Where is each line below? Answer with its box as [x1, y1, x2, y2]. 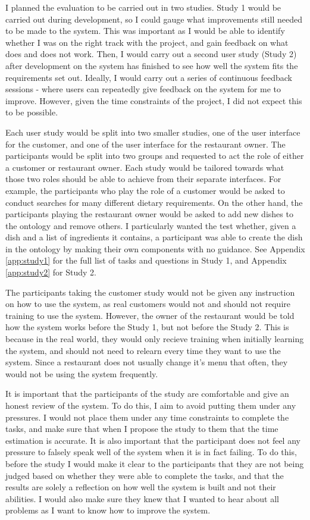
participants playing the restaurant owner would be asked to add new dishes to [5, 208, 293, 220]
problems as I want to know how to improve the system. [5, 504, 211, 516]
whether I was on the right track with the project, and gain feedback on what [5, 36, 289, 48]
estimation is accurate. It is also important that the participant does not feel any [5, 434, 300, 446]
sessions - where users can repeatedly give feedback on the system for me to [5, 83, 281, 95]
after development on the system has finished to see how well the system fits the [5, 59, 298, 71]
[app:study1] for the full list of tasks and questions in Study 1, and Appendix [5, 254, 287, 267]
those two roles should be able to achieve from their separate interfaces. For [5, 173, 281, 185]
